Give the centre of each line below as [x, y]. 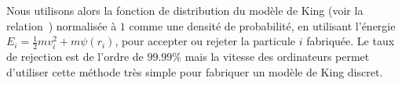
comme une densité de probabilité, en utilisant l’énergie [262, 25]
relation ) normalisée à [62, 25]
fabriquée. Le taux [351, 41]
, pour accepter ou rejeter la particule [205, 41]
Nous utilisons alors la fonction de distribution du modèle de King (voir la [185, 10]
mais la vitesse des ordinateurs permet [277, 57]
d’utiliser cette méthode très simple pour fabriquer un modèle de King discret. [195, 71]
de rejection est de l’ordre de [75, 57]
